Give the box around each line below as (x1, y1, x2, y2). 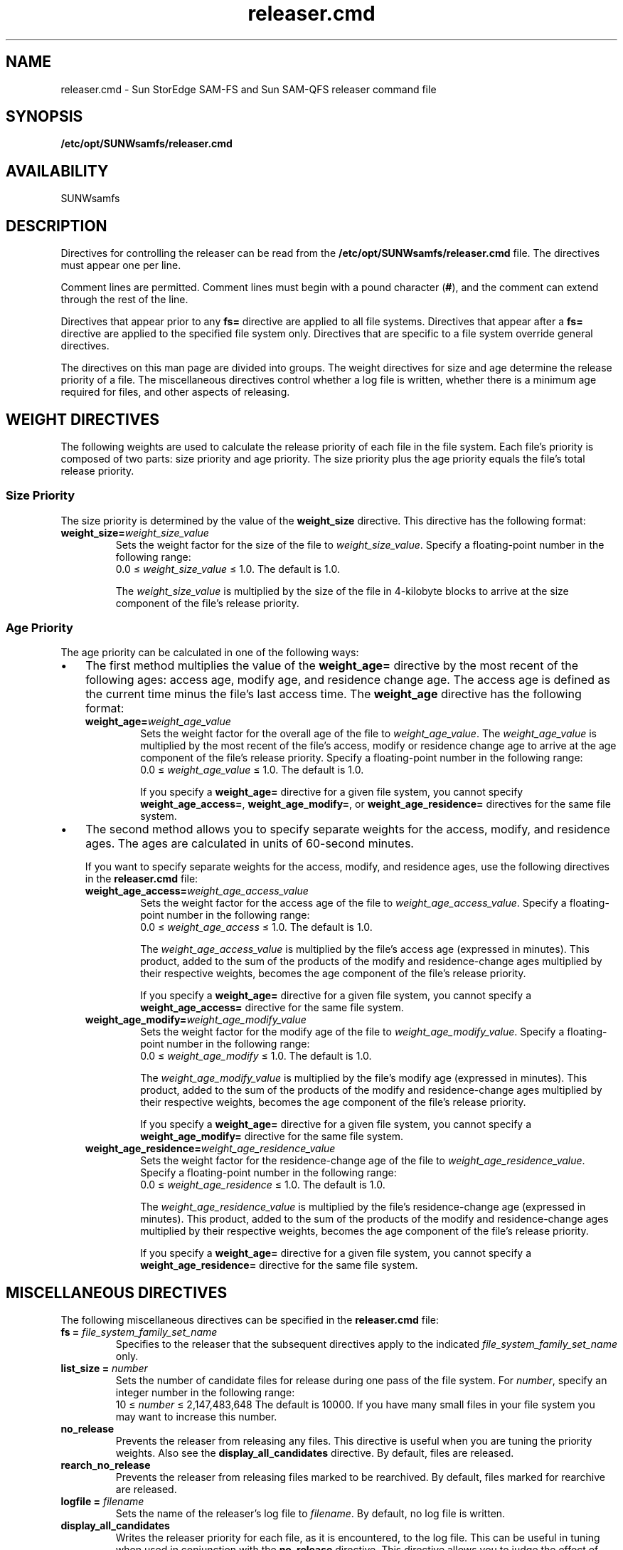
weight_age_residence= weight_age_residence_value (85, 1142, 336, 1155)
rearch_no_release (60, 1459, 151, 1472)
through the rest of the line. (60, 293, 188, 306)
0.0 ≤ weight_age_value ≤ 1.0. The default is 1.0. (140, 764, 364, 776)
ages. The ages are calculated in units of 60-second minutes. (85, 836, 414, 851)
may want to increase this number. (115, 1411, 277, 1423)
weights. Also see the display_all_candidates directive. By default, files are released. (115, 1447, 514, 1460)
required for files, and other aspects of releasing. (60, 386, 290, 399)
